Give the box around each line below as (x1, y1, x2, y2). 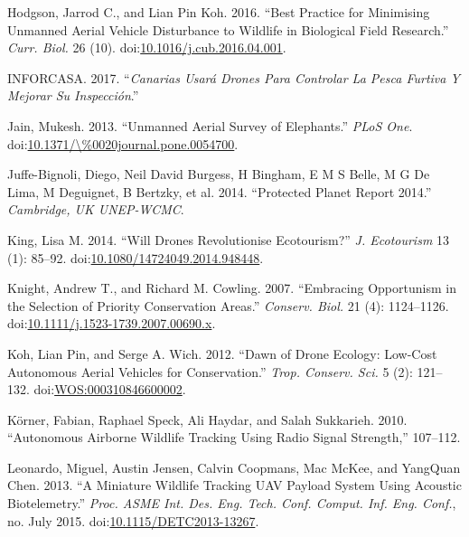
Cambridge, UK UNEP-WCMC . (7, 200, 184, 219)
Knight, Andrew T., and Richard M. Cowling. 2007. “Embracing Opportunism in (7, 278, 456, 297)
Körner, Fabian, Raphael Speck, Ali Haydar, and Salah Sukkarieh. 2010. (7, 410, 408, 429)
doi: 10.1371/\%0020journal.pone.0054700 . (7, 134, 239, 153)
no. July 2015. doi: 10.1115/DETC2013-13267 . (7, 511, 259, 530)
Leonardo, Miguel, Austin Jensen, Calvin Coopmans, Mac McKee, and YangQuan (7, 457, 461, 476)
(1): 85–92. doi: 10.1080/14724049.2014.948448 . (7, 248, 264, 267)
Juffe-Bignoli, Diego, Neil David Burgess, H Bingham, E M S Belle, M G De (7, 165, 430, 184)
